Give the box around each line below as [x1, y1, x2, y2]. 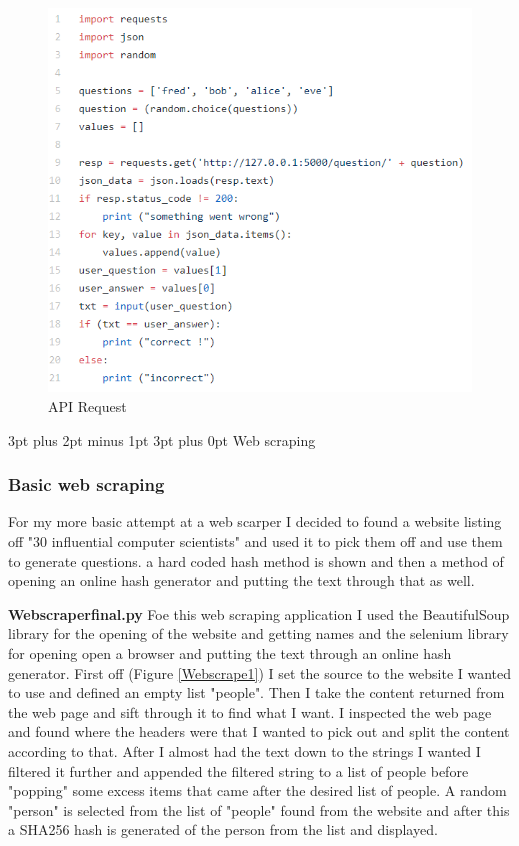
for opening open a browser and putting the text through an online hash [8, 643, 452, 664]
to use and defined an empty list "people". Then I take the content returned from [8, 682, 505, 703]
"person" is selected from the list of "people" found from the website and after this [8, 799, 510, 820]
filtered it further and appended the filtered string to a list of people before [8, 760, 469, 781]
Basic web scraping [8, 472, 165, 497]
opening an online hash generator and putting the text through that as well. [8, 570, 475, 591]
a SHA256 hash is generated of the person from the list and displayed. [8, 819, 438, 840]
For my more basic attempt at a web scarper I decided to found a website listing [8, 511, 502, 532]
